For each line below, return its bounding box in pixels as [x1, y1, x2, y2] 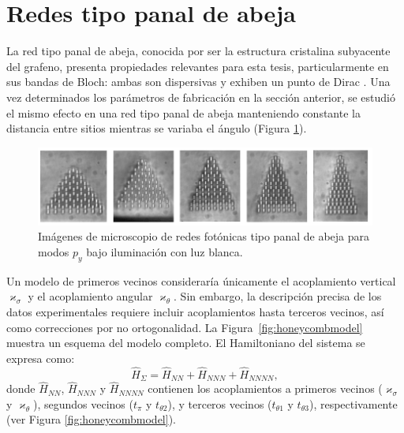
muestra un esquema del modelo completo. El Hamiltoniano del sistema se [6, 334, 365, 351]
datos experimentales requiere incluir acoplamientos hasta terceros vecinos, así [6, 303, 384, 319]
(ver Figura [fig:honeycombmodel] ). [6, 411, 176, 427]
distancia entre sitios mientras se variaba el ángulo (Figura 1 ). [6, 120, 307, 136]
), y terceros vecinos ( [167, 395, 272, 412]
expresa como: [6, 349, 75, 366]
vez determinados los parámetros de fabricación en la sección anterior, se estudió [6, 88, 395, 105]
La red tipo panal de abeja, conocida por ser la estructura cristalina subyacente [6, 43, 391, 59]
